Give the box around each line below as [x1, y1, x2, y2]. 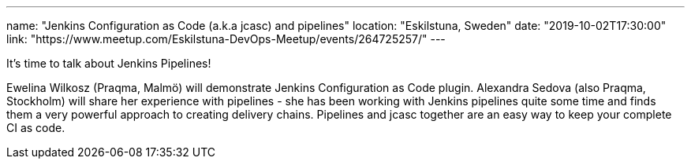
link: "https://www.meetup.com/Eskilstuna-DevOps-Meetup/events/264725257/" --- [6, 32, 446, 46]
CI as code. [6, 121, 65, 134]
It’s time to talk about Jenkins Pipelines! [6, 57, 211, 70]
